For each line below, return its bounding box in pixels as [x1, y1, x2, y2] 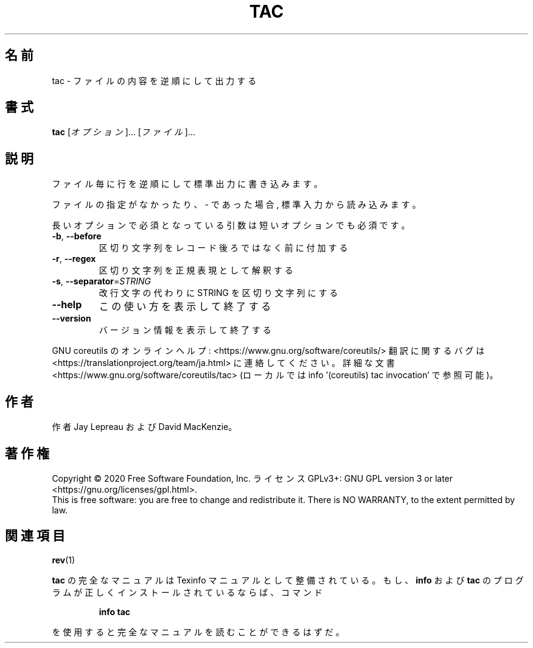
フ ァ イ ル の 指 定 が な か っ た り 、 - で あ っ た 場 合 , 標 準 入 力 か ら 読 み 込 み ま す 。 [52, 199, 421, 210]
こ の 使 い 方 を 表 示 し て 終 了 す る [99, 300, 271, 313]
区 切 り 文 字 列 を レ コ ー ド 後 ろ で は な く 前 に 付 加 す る [99, 242, 348, 253]
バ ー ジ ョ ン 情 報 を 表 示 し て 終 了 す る [99, 325, 271, 336]
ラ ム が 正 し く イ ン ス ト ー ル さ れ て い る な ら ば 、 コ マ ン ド [52, 586, 322, 597]
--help [52, 298, 82, 311]
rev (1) [52, 554, 75, 565]
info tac [99, 606, 131, 617]
